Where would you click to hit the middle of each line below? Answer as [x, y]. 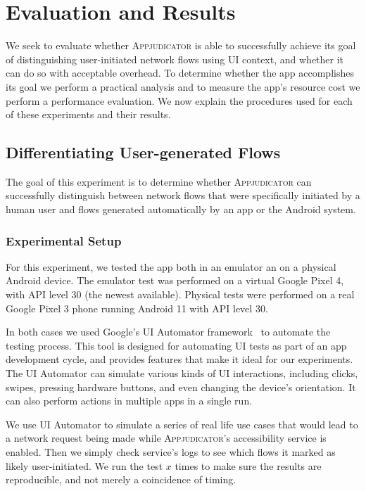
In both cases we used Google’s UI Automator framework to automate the [168, 332]
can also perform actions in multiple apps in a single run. [129, 401]
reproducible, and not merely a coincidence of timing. [121, 479]
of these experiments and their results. [88, 114]
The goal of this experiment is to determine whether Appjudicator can [159, 181]
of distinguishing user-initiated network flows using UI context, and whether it [175, 59]
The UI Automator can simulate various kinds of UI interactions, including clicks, [182, 373]
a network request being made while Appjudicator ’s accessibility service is [166, 438]
